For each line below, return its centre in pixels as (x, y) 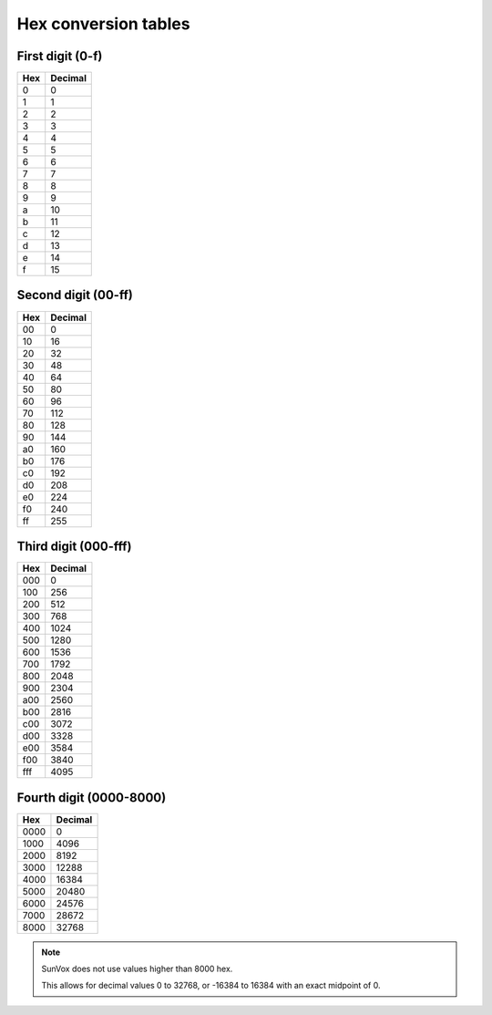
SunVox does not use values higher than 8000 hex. (137, 968)
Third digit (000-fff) (74, 546)
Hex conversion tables (103, 24)
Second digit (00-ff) (75, 295)
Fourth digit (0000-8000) (92, 797)
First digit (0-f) (60, 56)
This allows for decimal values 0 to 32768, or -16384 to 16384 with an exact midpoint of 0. (211, 986)
